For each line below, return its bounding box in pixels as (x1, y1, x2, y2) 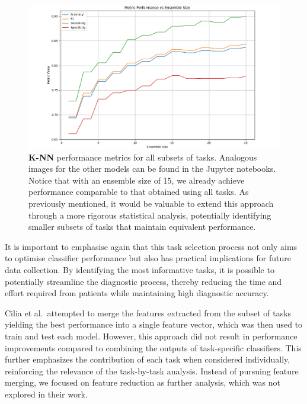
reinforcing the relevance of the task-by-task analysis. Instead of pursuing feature (5, 364, 299, 377)
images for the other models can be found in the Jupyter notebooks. (28, 162, 276, 175)
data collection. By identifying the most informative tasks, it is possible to (5, 263, 274, 275)
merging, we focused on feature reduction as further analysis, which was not (5, 376, 280, 389)
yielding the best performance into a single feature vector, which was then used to (5, 318, 303, 331)
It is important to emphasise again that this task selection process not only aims (5, 240, 298, 252)
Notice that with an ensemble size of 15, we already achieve (28, 174, 245, 186)
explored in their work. (5, 387, 88, 400)
